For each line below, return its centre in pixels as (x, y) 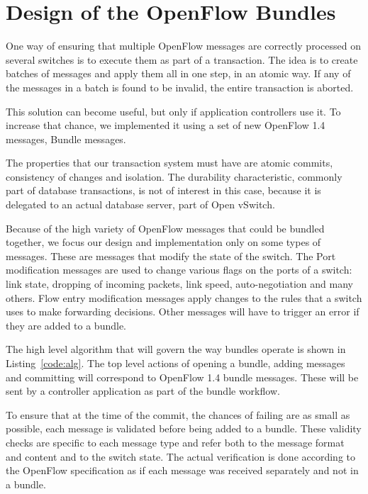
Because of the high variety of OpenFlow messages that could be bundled (165, 228)
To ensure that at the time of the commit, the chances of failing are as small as (178, 414)
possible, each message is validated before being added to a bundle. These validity (184, 428)
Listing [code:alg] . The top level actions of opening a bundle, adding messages (175, 363)
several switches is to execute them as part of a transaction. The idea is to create (182, 59)
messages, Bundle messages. (66, 139)
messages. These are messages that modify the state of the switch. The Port (171, 256)
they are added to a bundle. (66, 325)
